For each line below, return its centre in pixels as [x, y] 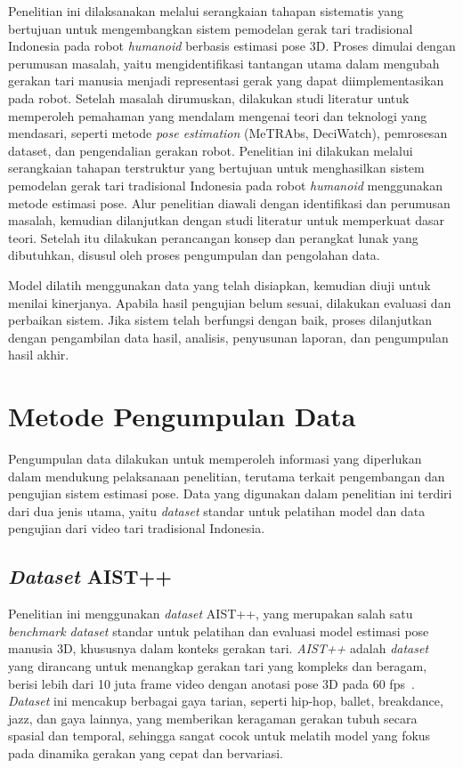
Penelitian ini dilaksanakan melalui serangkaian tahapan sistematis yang [206, 11]
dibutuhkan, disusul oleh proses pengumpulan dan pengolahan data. [194, 255]
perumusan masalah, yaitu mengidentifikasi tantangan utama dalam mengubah [224, 63]
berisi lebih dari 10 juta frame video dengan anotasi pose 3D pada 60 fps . [211, 683]
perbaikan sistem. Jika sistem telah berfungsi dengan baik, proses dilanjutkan [220, 320]
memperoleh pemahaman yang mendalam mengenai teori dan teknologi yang [218, 115]
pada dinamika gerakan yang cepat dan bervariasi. [146, 752]
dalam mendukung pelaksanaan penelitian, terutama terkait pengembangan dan [227, 476]
